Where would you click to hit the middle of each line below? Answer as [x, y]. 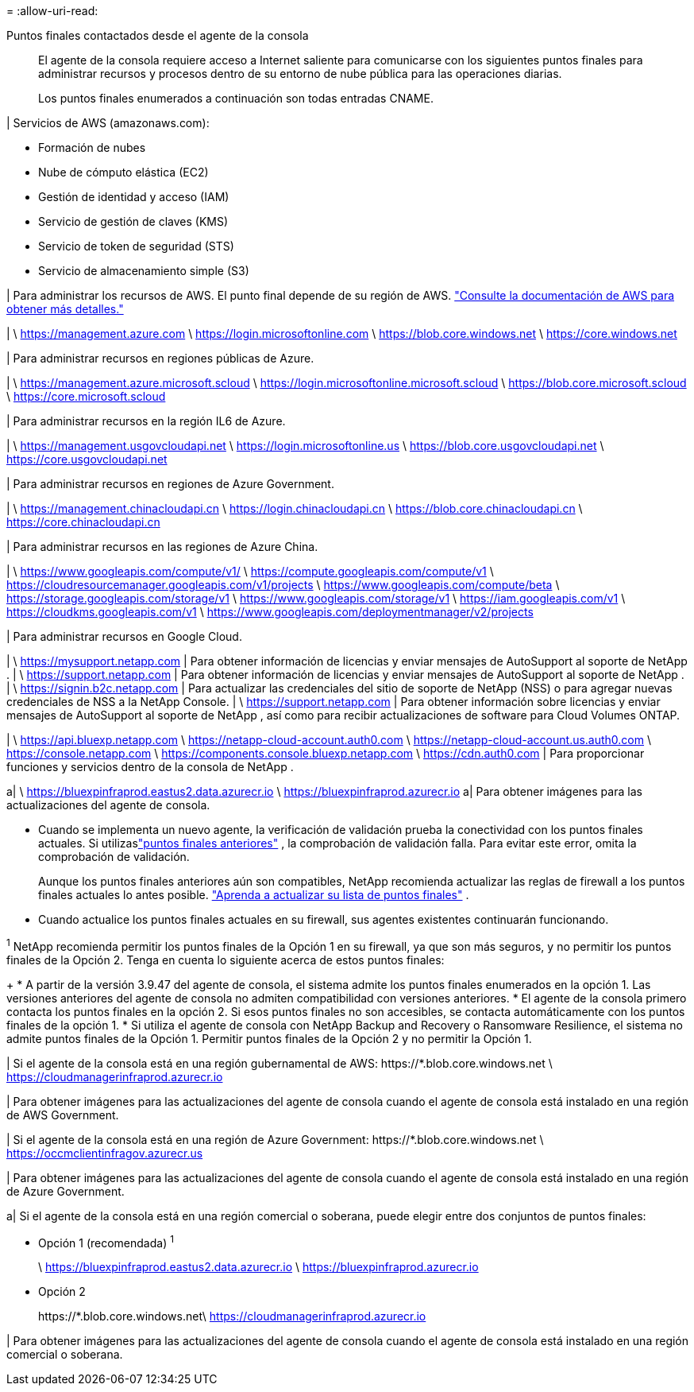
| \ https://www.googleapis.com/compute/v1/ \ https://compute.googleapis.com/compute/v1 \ [250, 571]
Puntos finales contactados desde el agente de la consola [158, 35]
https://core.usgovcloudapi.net [87, 459]
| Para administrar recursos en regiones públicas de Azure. [160, 358]
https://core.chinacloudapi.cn [83, 522]
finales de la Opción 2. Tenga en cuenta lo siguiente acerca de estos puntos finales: [226, 960]
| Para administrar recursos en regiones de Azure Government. [170, 484]
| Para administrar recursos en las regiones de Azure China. [162, 547]
